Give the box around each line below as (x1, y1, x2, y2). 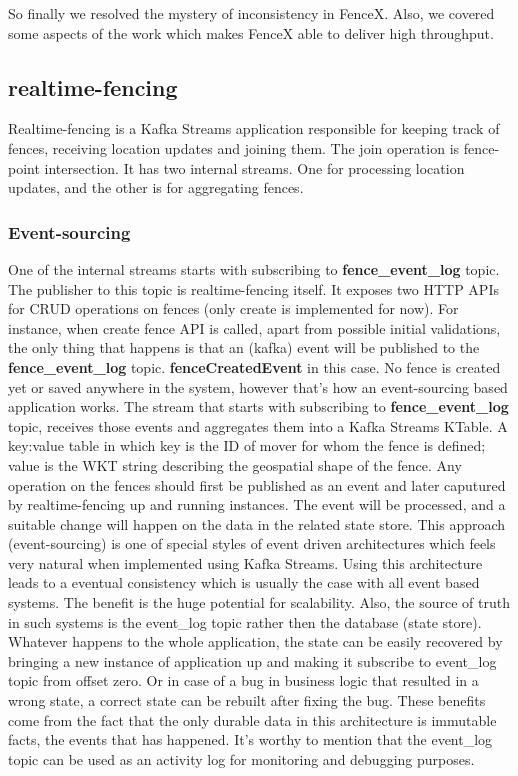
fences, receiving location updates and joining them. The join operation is (8, 137, 460, 158)
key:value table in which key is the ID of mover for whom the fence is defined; (8, 435, 486, 456)
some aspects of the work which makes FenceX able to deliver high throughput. (8, 22, 494, 43)
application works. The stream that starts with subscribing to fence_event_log (8, 396, 509, 417)
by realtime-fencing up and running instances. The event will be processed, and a (8, 494, 506, 515)
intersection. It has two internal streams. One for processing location (44, 157, 465, 178)
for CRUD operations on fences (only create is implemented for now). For (8, 298, 459, 319)
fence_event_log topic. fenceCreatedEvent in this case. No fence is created (8, 356, 501, 377)
